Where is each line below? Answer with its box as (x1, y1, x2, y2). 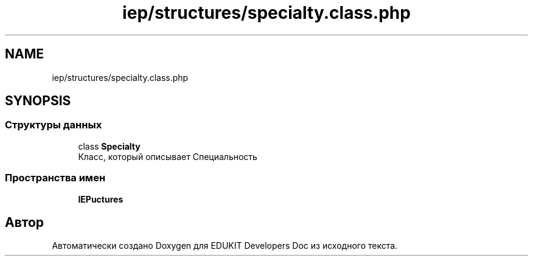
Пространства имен (5, 172, 106, 184)
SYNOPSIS (5, 93, 71, 109)
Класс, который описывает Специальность (78, 151, 257, 162)
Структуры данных (5, 119, 102, 131)
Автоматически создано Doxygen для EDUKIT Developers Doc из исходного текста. (52, 240, 398, 251)
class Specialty (78, 141, 141, 151)
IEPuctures (78, 193, 124, 204)
